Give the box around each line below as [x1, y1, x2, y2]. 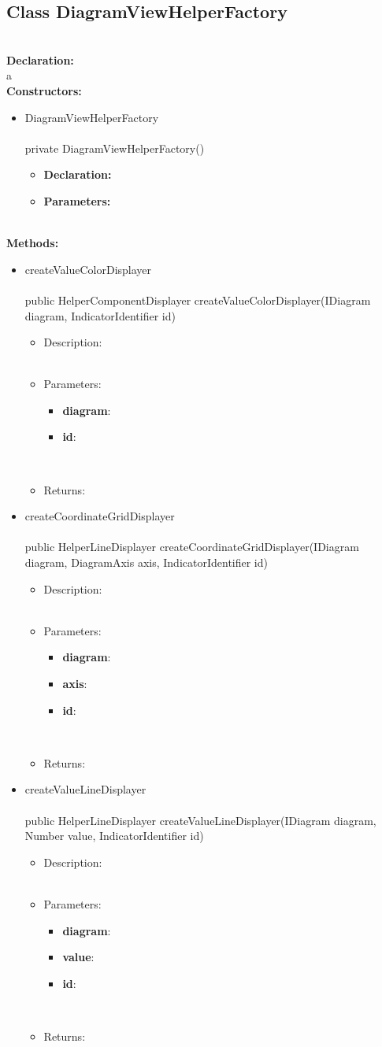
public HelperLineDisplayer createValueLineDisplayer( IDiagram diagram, [24, 812, 376, 828]
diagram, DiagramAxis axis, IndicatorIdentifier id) [24, 554, 268, 571]
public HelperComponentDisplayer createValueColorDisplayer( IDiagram [24, 291, 371, 308]
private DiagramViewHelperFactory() [24, 139, 205, 156]
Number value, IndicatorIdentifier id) [24, 827, 204, 844]
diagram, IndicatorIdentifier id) [24, 307, 176, 324]
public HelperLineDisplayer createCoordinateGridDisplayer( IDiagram [24, 538, 359, 555]
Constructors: [6, 82, 82, 98]
